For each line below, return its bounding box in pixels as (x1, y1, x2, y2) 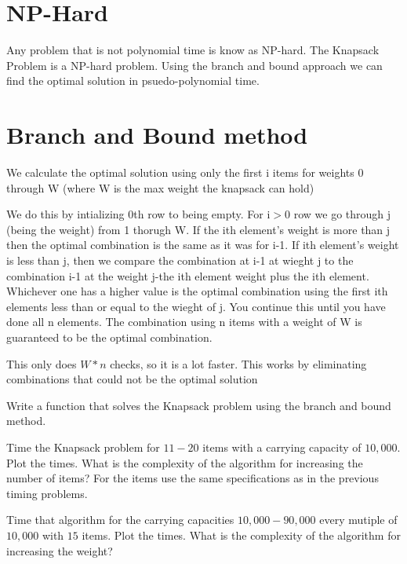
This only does (6, 355, 77, 372)
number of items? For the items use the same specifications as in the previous (6, 470, 379, 486)
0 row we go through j (285, 206, 391, 222)
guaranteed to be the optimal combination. (6, 328, 213, 345)
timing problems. (6, 485, 88, 501)
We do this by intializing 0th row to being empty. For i (6, 206, 271, 222)
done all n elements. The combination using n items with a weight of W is (6, 313, 362, 330)
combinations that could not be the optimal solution (6, 371, 258, 387)
